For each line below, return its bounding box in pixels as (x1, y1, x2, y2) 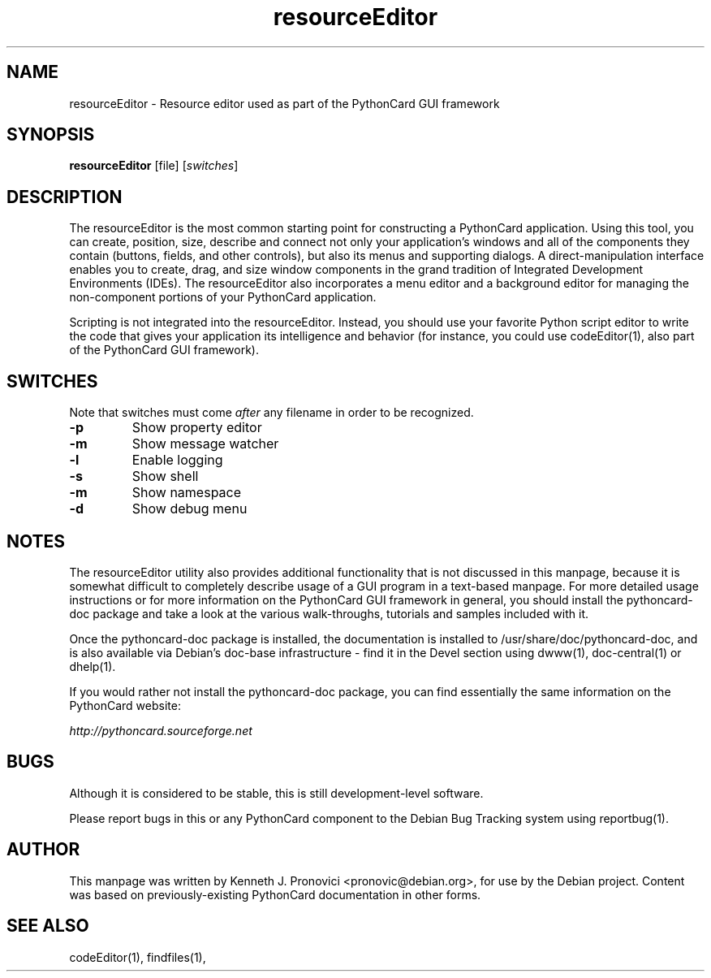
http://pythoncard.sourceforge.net (69, 723, 252, 738)
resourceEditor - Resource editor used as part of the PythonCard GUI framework (69, 96, 500, 110)
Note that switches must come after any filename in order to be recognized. (69, 405, 474, 420)
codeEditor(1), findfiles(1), (69, 950, 206, 964)
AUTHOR (6, 839, 80, 860)
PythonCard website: (69, 698, 181, 712)
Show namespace (131, 484, 242, 501)
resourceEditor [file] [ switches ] (69, 158, 239, 173)
